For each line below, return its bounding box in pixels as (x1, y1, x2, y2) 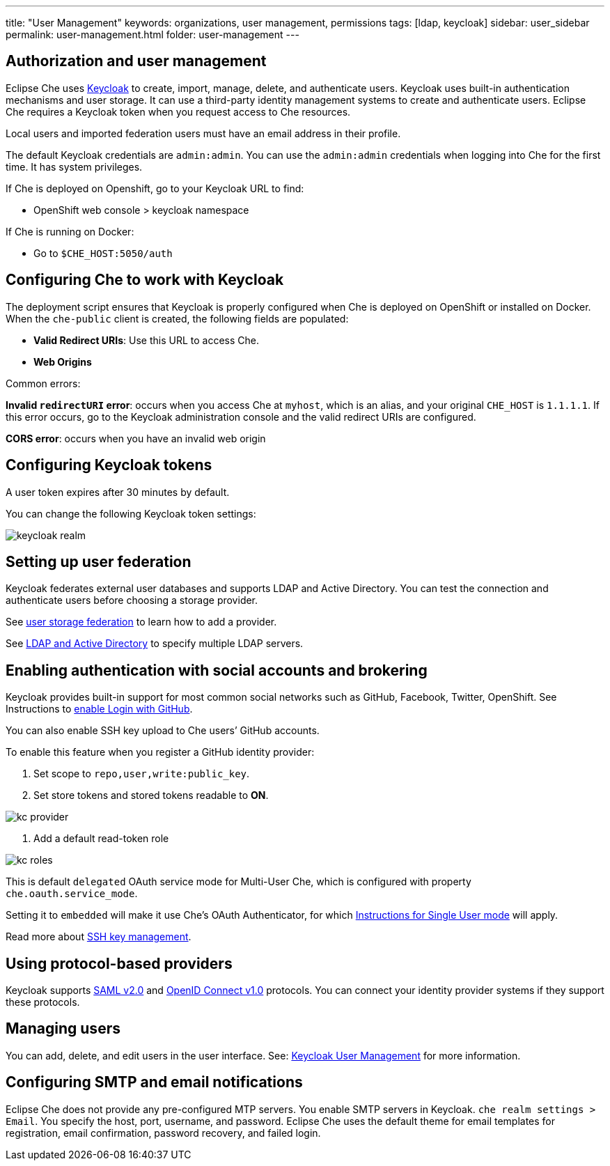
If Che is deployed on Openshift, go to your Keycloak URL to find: (6, 182, 304, 194)
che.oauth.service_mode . (6, 887, 138, 900)
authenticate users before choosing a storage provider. (6, 594, 258, 607)
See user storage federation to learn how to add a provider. (6, 616, 277, 628)
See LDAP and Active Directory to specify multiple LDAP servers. (6, 637, 304, 650)
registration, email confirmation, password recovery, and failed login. (6, 1126, 321, 1139)
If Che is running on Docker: (6, 225, 134, 238)
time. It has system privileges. (6, 160, 143, 173)
